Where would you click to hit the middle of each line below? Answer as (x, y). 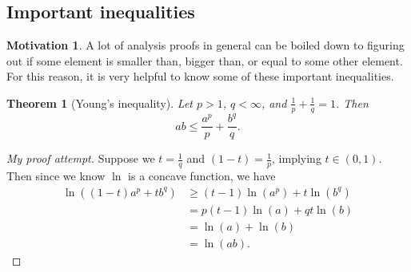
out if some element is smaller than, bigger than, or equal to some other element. (205, 60)
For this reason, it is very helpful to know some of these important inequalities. (200, 76)
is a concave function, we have (202, 176)
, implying (297, 158)
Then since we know (56, 176)
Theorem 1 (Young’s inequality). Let (100, 102)
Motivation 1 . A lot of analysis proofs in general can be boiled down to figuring (205, 45)
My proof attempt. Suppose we (81, 158)
